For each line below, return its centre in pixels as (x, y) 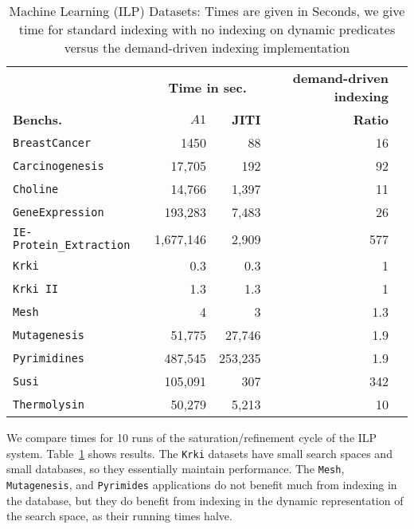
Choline (36, 189)
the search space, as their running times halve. (119, 516)
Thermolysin (49, 404)
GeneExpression (59, 212)
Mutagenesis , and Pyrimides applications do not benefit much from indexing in (202, 484)
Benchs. (38, 119)
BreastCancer (52, 142)
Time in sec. (207, 87)
